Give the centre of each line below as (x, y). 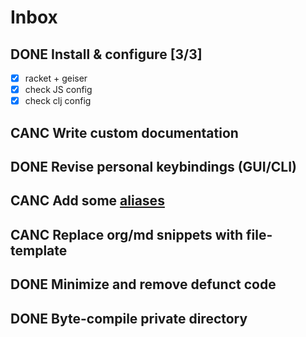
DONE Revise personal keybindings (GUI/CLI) (154, 166)
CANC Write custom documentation (124, 132)
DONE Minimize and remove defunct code (143, 284)
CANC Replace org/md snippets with (127, 234)
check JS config (58, 90)
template (39, 250)
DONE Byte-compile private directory (129, 318)
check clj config (58, 101)
